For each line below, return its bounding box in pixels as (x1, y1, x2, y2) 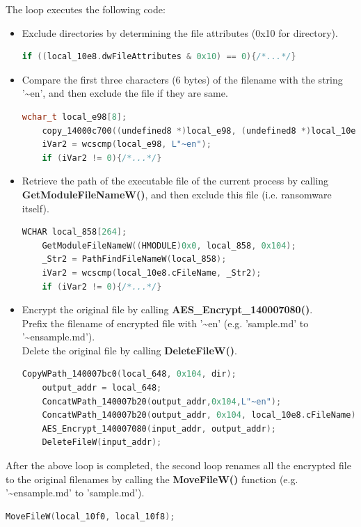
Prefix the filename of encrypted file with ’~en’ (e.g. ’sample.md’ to (22, 315, 309, 330)
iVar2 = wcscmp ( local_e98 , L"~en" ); (42, 139, 211, 150)
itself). (22, 200, 49, 215)
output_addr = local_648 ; (42, 383, 162, 393)
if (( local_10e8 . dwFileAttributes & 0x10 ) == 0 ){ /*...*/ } (22, 52, 296, 62)
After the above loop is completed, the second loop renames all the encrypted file (6, 458, 351, 473)
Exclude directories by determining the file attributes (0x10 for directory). (22, 25, 338, 40)
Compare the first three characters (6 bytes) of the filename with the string (22, 72, 343, 86)
